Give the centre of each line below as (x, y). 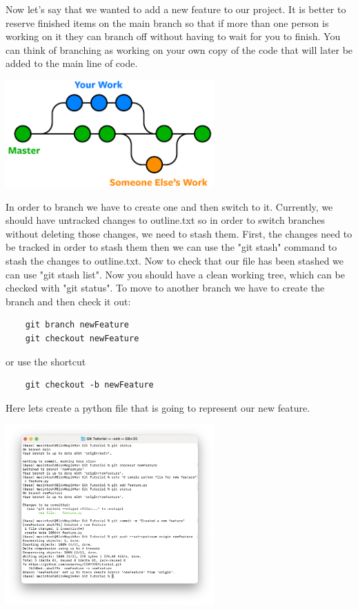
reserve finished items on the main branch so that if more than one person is (167, 22)
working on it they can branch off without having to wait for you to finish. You (173, 36)
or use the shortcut (46, 361)
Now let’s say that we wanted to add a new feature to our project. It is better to (176, 9)
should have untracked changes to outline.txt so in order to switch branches (165, 220)
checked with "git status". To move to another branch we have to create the (165, 288)
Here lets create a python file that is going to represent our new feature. (158, 407)
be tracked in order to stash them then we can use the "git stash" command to (171, 247)
